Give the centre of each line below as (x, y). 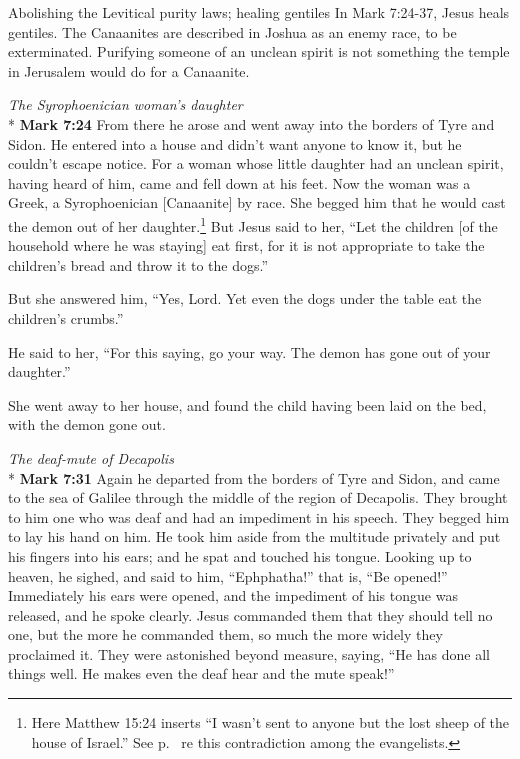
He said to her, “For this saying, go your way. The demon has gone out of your (249, 351)
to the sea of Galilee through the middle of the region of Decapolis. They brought (258, 497)
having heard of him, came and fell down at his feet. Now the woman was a (239, 182)
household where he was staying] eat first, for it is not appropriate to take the (246, 245)
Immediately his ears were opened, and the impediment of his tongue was (233, 595)
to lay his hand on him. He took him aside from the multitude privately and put (254, 536)
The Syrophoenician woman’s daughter (125, 104)
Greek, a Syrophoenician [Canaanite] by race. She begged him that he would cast (257, 202)
